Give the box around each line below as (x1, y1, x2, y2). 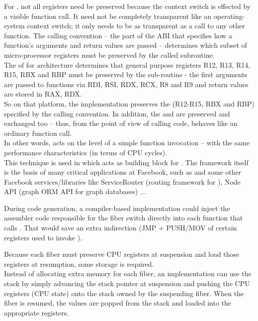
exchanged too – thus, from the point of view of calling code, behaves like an (4, 118, 238, 128)
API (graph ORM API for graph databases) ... (4, 186, 146, 197)
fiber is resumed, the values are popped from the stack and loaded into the (4, 298, 232, 308)
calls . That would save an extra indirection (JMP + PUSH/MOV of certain (4, 222, 237, 233)
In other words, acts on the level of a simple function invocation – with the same (4, 137, 250, 148)
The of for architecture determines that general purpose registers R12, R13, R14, (4, 59, 251, 70)
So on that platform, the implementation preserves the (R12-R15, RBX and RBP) (4, 98, 255, 108)
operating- (213, 10, 245, 21)
